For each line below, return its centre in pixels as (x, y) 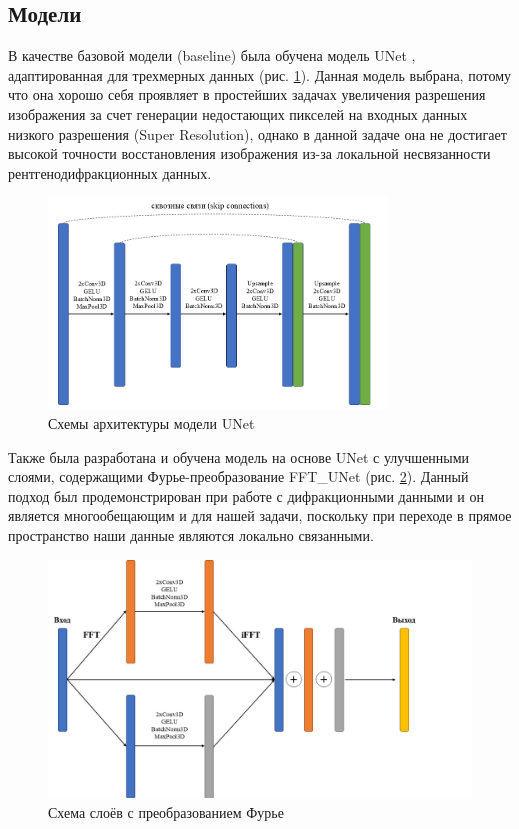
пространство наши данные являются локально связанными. (191, 534)
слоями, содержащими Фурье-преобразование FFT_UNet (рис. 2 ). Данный (238, 476)
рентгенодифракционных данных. (110, 172)
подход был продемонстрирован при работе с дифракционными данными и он (246, 495)
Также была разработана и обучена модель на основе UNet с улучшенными (239, 456)
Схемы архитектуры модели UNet (151, 422)
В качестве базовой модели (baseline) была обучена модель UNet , (212, 55)
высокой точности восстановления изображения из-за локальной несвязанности (249, 153)
